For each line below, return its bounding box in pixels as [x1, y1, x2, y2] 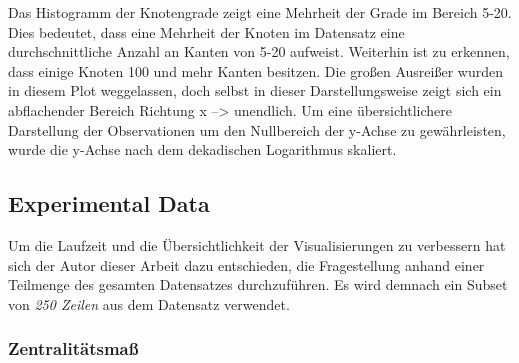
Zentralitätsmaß [8, 336, 139, 361]
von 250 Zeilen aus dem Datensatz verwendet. [8, 293, 290, 314]
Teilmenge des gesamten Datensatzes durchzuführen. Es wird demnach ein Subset [8, 274, 508, 295]
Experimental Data [8, 188, 210, 219]
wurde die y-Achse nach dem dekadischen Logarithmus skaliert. [8, 139, 397, 160]
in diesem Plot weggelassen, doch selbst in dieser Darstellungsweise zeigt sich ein [8, 80, 502, 101]
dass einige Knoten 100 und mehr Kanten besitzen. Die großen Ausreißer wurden [8, 60, 503, 81]
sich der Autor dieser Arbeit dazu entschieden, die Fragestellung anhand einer [8, 254, 485, 275]
